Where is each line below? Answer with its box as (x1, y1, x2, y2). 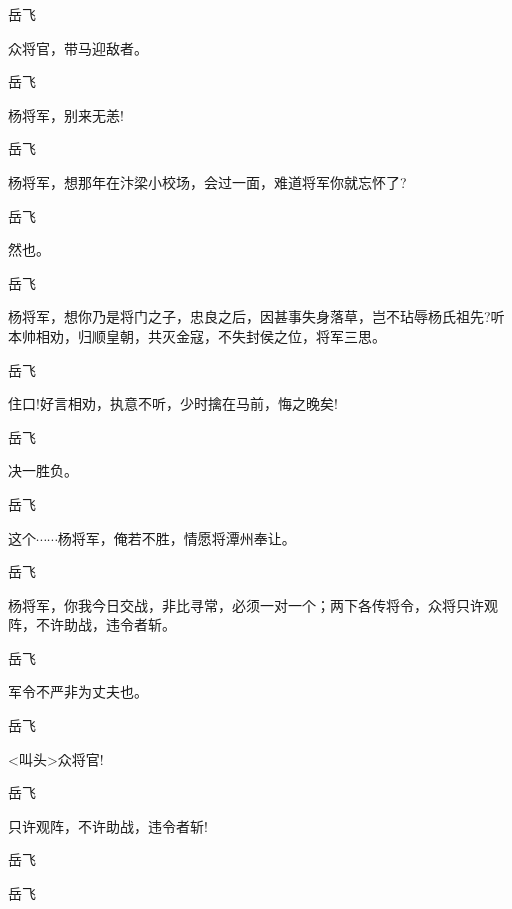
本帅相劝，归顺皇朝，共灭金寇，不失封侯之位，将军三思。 (8, 325, 386, 346)
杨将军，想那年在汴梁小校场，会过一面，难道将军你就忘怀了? (8, 171, 407, 192)
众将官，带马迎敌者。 (8, 37, 148, 58)
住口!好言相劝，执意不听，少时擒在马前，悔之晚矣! (8, 393, 338, 414)
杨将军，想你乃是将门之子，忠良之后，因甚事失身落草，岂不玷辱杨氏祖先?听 (8, 306, 505, 327)
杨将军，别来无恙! (8, 104, 124, 125)
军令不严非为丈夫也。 (8, 681, 148, 702)
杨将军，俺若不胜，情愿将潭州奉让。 (57, 527, 296, 548)
